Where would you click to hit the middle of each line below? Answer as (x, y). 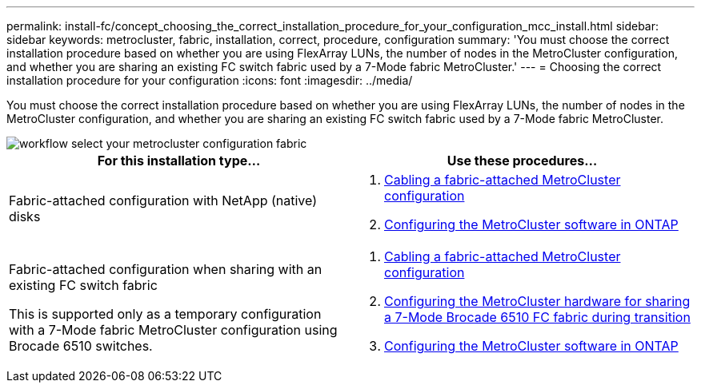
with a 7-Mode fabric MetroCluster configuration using (173, 330)
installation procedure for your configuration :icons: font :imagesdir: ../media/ (210, 80)
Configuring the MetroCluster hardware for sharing (537, 301)
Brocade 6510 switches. (81, 346)
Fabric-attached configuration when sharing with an (166, 269)
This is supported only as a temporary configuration (165, 314)
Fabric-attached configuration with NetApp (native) (163, 200)
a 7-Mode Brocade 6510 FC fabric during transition (537, 317)
